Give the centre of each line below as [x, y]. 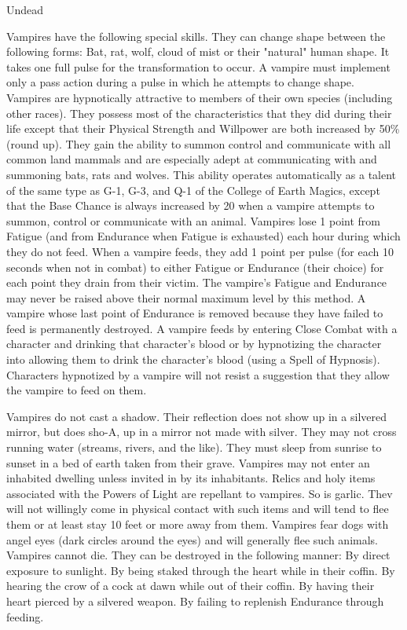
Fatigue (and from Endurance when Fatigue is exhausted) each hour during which [203, 236]
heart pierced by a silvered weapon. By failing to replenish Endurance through [195, 601]
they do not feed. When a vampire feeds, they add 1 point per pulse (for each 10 [200, 251]
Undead [25, 9]
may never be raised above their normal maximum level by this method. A [186, 297]
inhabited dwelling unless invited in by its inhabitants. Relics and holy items [191, 478]
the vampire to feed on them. [77, 390]
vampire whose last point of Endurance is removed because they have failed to [195, 313]
